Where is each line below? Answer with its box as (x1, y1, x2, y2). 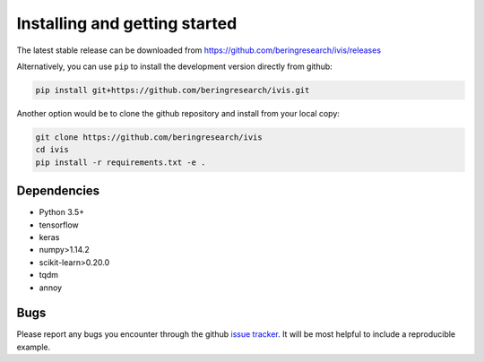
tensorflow (39, 220, 80, 230)
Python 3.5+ (39, 207, 85, 218)
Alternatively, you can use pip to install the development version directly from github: (16, 61, 333, 72)
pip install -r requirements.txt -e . (35, 157, 206, 168)
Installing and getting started (16, 13, 238, 33)
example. (16, 341, 51, 352)
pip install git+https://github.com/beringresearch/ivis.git (35, 85, 310, 95)
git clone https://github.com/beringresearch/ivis (35, 132, 264, 142)
